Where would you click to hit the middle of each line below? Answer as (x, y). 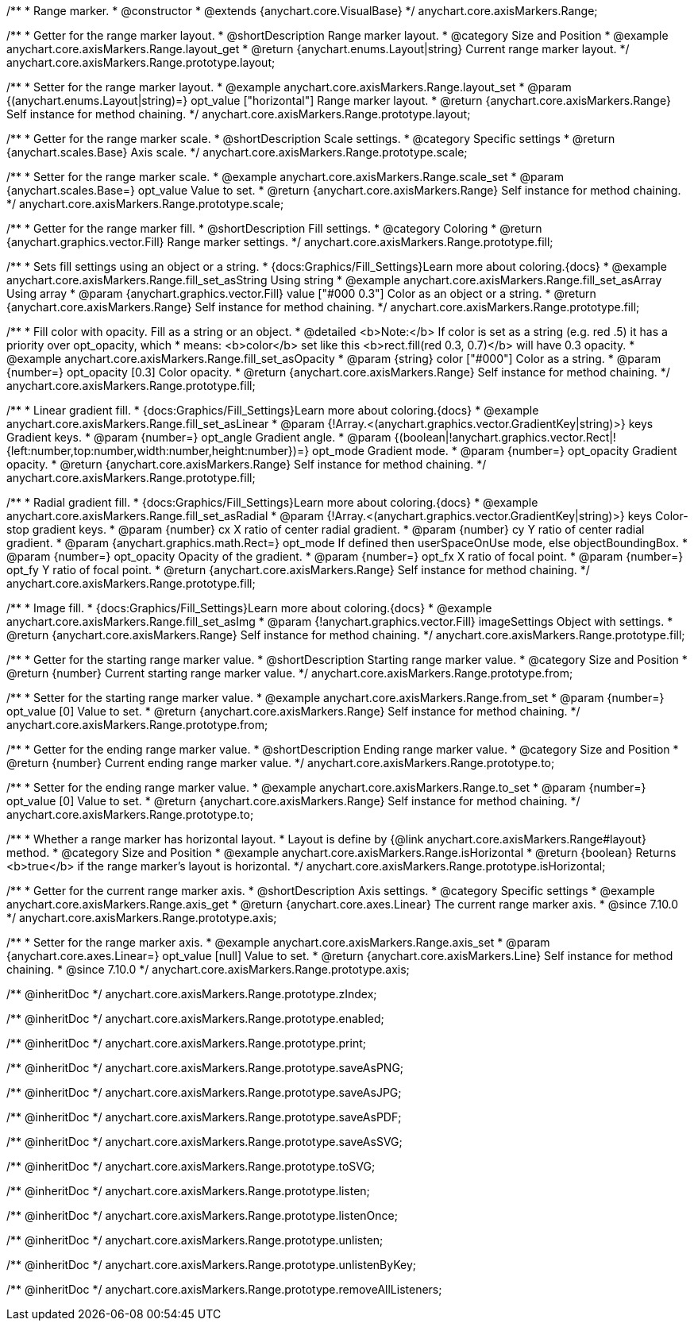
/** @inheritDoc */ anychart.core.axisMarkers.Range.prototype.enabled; (195, 1018)
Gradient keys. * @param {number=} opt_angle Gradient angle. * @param (199, 437)
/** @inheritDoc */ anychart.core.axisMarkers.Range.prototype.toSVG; (191, 1166)
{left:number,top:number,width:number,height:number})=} (158, 451)
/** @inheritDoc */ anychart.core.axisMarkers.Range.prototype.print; (186, 1043)
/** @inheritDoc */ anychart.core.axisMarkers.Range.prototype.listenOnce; (202, 1215)
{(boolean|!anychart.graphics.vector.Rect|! (505, 437)
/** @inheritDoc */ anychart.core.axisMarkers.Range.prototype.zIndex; (192, 994)
